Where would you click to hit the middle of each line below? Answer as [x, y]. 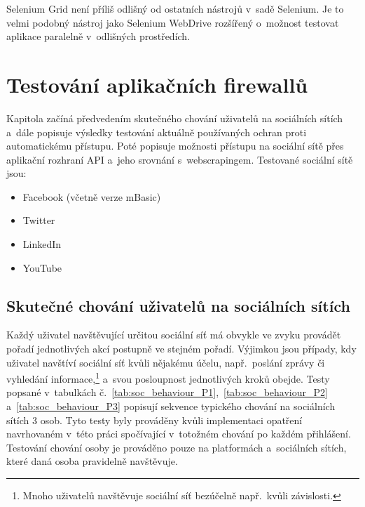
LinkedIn [42, 244]
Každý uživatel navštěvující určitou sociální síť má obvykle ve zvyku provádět [174, 335]
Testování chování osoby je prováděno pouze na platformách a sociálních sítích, [177, 447]
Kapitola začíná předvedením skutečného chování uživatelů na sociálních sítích [175, 118]
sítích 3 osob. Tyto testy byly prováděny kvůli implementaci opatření [154, 420]
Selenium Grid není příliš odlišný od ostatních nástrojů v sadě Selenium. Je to [175, 8]
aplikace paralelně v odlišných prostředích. [98, 36]
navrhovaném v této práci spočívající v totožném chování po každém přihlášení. [179, 434]
